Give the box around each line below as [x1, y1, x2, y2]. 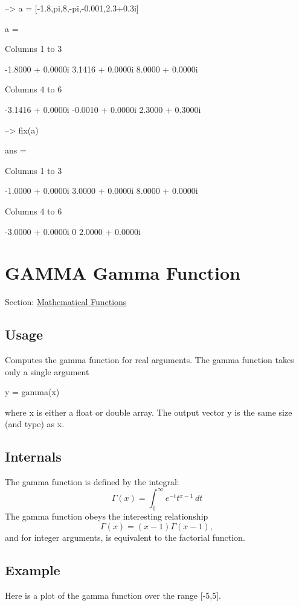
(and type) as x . [5, 417, 65, 430]
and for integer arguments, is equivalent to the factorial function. [5, 530, 245, 543]
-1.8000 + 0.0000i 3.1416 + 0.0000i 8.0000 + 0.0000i [5, 62, 198, 75]
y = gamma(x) [5, 385, 60, 398]
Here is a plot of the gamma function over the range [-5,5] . [5, 588, 221, 601]
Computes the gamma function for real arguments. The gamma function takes [5, 353, 294, 366]
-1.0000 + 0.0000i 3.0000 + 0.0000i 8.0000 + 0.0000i [5, 184, 198, 197]
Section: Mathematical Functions [5, 295, 127, 308]
